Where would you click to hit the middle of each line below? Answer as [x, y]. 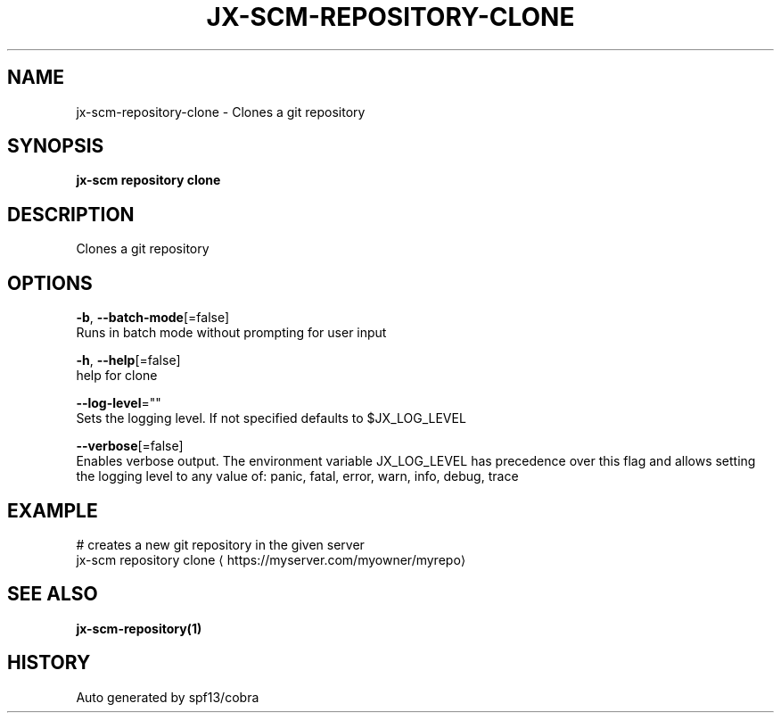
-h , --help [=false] [128, 360]
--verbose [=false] [130, 446]
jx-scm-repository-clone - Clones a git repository [221, 112]
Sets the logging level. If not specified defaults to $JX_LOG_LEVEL [271, 418]
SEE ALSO [53, 594]
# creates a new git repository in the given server [220, 544]
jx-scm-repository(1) [139, 628]
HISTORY [49, 663]
